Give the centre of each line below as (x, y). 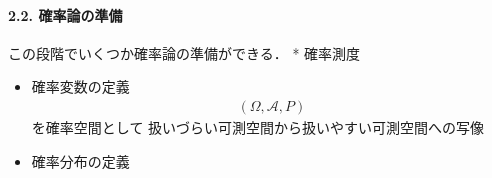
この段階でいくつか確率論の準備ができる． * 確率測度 (184, 52)
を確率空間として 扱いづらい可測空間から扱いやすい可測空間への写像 (258, 127)
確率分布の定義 (80, 160)
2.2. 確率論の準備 (65, 14)
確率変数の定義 (80, 86)
